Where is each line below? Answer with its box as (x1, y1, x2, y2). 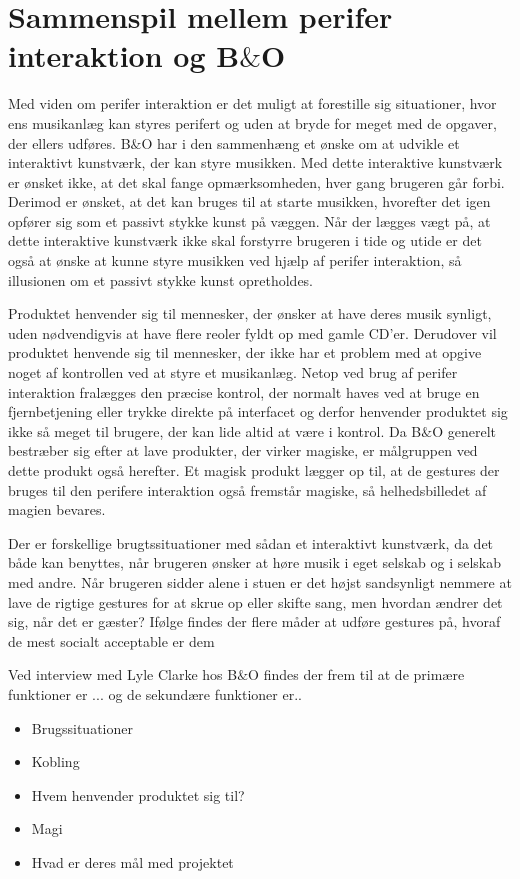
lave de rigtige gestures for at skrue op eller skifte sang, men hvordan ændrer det (8, 591, 503, 612)
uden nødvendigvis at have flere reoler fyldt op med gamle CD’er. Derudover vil (8, 322, 497, 343)
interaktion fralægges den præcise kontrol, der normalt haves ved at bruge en (8, 381, 480, 402)
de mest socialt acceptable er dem (8, 630, 215, 651)
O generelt (432, 420, 496, 441)
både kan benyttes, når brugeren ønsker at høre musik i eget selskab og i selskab (8, 552, 502, 573)
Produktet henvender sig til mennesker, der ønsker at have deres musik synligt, (8, 303, 492, 324)
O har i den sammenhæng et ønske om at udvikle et (141, 132, 460, 153)
